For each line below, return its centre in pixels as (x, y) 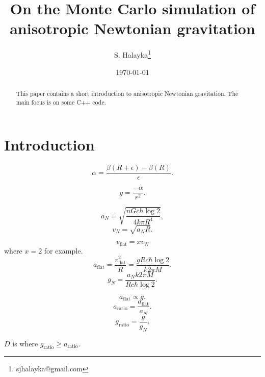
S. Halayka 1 (132, 54)
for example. (63, 250)
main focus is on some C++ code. (61, 102)
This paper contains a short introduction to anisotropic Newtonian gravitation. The (127, 93)
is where (25, 343)
